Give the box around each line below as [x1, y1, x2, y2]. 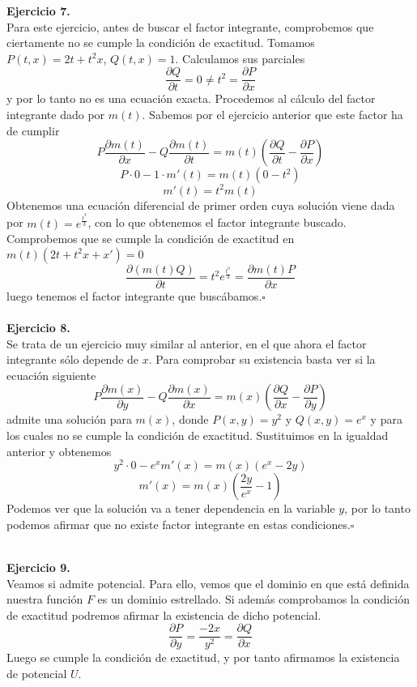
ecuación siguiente [6, 366, 96, 383]
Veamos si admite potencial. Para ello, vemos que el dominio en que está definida [6, 574, 410, 591]
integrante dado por [6, 106, 105, 123]
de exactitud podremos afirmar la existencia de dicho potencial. [6, 606, 321, 623]
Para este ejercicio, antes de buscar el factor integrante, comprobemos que [6, 18, 374, 35]
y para [370, 411, 402, 428]
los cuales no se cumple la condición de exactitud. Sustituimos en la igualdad [6, 426, 389, 443]
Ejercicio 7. [6, 2, 70, 19]
